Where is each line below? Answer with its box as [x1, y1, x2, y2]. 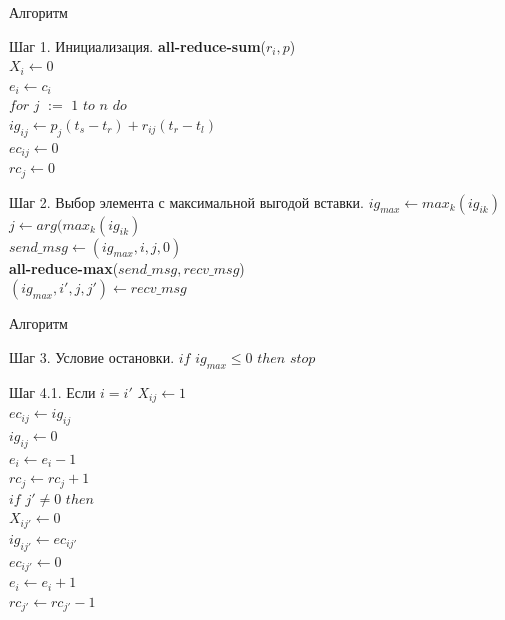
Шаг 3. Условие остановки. [9, 346, 175, 367]
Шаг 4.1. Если [9, 381, 96, 402]
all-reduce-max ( [9, 257, 119, 278]
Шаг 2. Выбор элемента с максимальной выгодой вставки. [9, 191, 364, 212]
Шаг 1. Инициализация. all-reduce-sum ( [9, 35, 267, 56]
